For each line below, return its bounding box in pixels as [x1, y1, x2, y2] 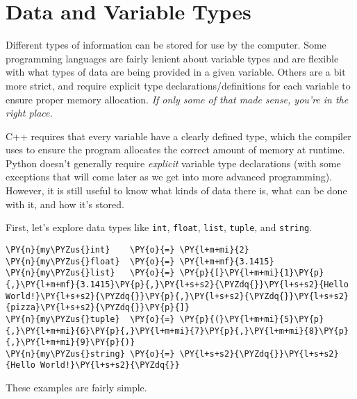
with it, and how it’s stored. [6, 196, 124, 211]
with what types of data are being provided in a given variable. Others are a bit [6, 65, 346, 79]
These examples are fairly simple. [6, 380, 147, 395]
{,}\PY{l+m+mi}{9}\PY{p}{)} [6, 337, 135, 348]
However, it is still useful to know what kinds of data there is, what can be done [6, 183, 347, 198]
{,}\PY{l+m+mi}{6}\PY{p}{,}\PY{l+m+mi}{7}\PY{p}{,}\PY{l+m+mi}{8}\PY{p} [6, 325, 349, 336]
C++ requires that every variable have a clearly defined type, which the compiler [6, 128, 351, 143]
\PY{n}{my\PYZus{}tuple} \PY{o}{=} [6, 314, 175, 324]
